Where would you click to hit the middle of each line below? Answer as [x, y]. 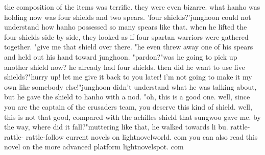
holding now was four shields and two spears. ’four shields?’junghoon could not [128, 17]
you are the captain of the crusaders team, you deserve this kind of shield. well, [128, 106]
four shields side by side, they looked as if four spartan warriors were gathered [126, 36]
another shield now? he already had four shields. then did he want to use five [125, 67]
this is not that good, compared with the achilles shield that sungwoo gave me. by [132, 117]
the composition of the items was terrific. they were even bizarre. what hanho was [132, 7]
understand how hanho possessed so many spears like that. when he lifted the [126, 27]
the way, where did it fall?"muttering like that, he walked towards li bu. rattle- [127, 127]
